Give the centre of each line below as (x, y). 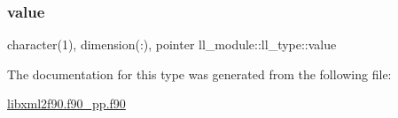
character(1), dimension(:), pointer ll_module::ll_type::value (172, 44)
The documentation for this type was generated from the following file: (199, 74)
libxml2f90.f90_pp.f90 (66, 103)
